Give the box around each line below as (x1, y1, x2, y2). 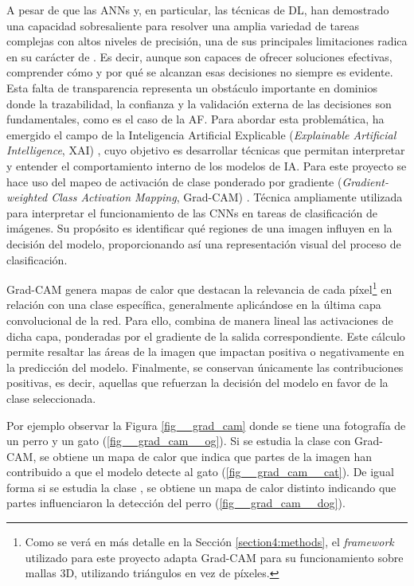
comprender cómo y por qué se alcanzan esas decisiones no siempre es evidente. (6, 64, 393, 80)
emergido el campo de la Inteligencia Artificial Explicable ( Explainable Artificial (6, 126, 396, 143)
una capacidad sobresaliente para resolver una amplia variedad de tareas (6, 17, 360, 33)
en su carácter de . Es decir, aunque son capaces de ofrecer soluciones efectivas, (6, 48, 393, 64)
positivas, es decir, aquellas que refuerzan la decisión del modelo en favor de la (6, 374, 389, 391)
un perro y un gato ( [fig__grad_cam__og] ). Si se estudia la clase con (6, 432, 351, 449)
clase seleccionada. (6, 389, 96, 406)
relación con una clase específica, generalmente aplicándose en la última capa (6, 296, 381, 313)
